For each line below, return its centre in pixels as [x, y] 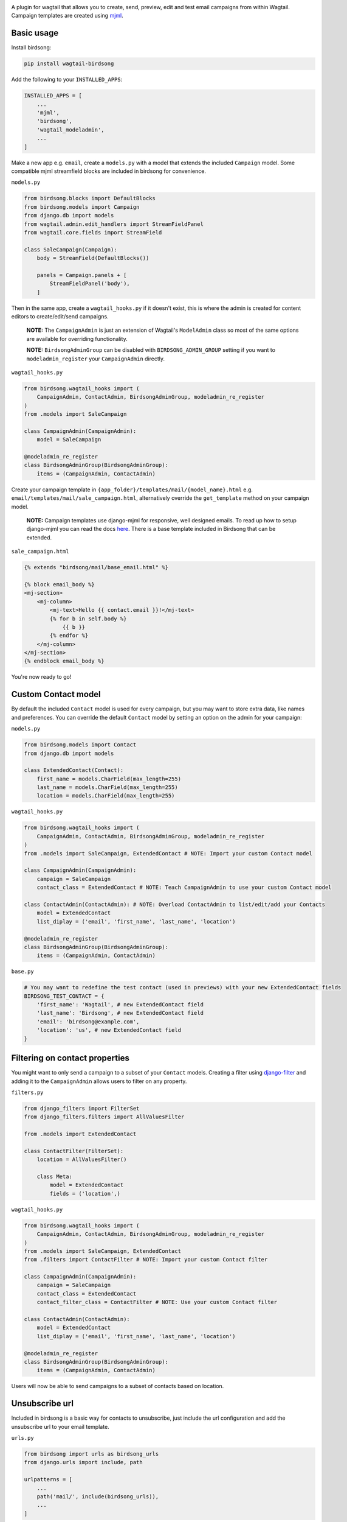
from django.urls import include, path [83, 1462]
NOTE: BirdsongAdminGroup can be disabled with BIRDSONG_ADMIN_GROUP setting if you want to [151, 350]
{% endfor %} [69, 636]
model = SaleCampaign [69, 440]
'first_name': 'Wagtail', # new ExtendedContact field [120, 1005]
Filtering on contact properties [70, 1058]
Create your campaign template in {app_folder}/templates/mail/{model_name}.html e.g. [132, 489]
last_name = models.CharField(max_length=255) [108, 787]
